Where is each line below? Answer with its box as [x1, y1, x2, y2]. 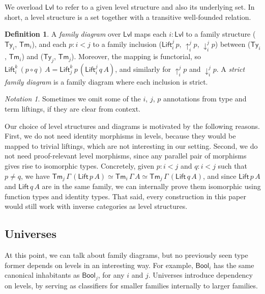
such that [218, 161, 247, 171]
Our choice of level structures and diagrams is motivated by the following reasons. [5, 120, 260, 131]
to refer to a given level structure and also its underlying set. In [56, 2, 255, 12]
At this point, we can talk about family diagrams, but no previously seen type [5, 250, 248, 260]
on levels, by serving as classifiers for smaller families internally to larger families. [5, 280, 258, 290]
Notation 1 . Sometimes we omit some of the [5, 93, 141, 104]
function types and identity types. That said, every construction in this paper [5, 191, 246, 201]
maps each [134, 29, 167, 39]
